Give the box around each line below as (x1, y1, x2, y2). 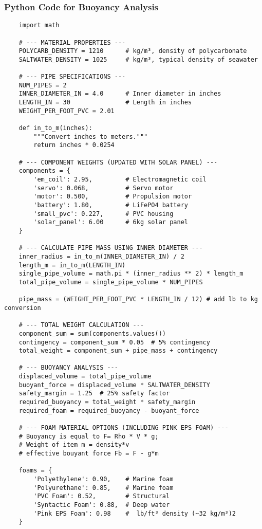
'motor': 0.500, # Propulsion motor (33, 193, 192, 200)
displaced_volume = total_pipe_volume (18, 373, 152, 380)
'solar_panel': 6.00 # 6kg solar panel (33, 218, 188, 226)
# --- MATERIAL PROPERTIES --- (18, 39, 126, 46)
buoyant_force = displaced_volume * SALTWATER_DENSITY (18, 381, 210, 389)
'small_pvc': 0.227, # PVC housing (33, 210, 174, 217)
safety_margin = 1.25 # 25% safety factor (18, 390, 170, 397)
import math (18, 22, 60, 29)
